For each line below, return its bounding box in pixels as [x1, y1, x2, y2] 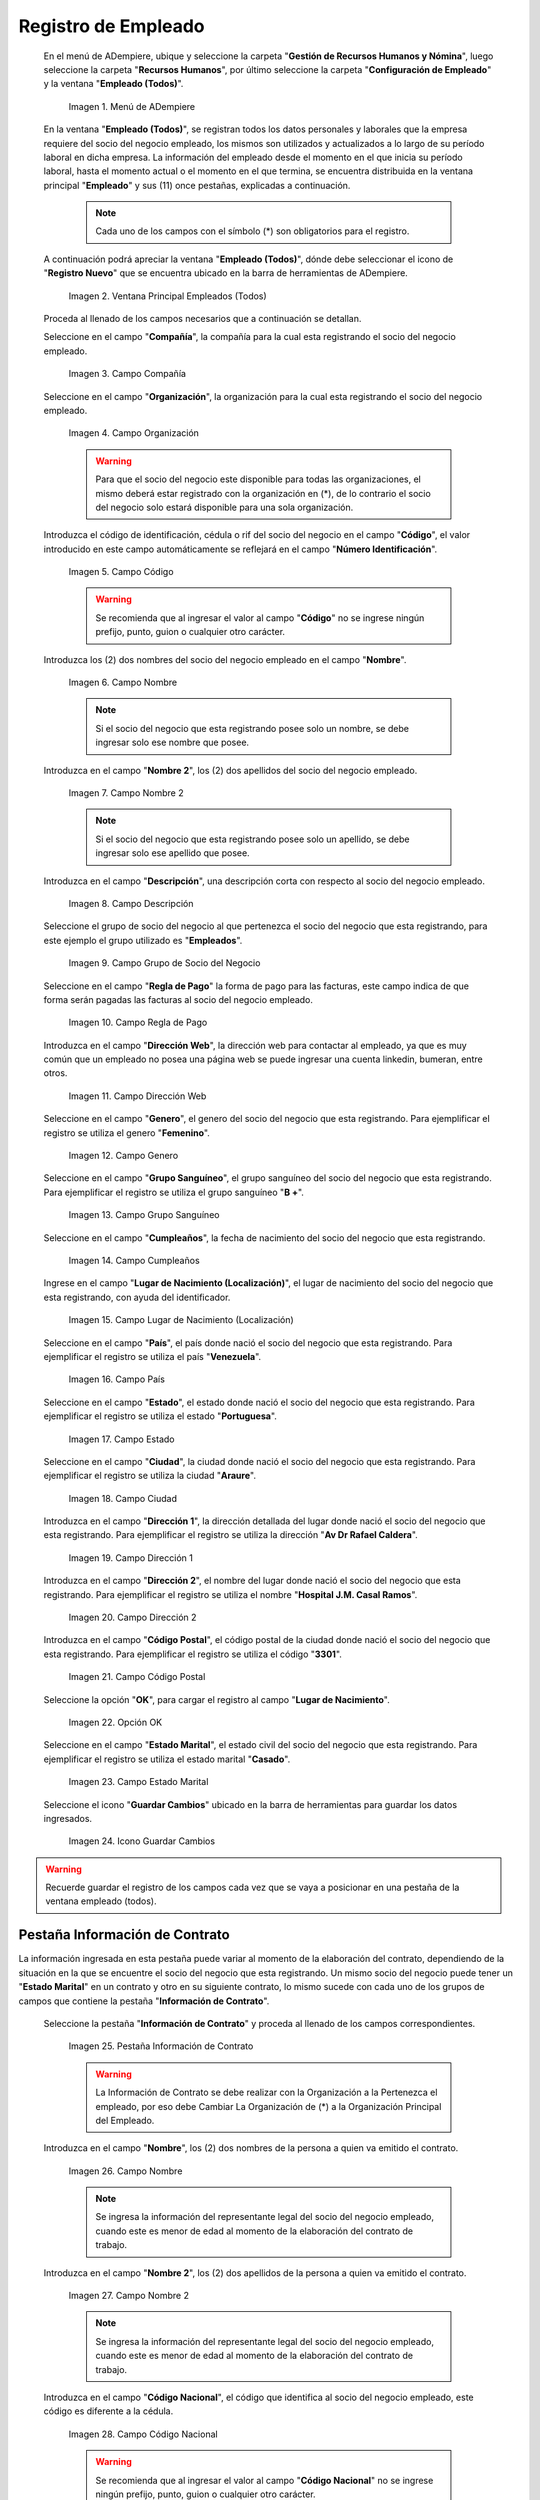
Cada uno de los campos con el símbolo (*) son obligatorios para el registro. [95, 225, 410, 237]
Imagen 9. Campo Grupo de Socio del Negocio [68, 957, 261, 969]
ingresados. [43, 1812, 93, 1824]
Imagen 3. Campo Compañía [68, 368, 187, 380]
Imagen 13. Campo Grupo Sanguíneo [68, 1209, 220, 1221]
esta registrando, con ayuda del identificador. [43, 1291, 231, 1303]
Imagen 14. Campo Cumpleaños [68, 1254, 200, 1266]
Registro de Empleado [18, 15, 205, 37]
